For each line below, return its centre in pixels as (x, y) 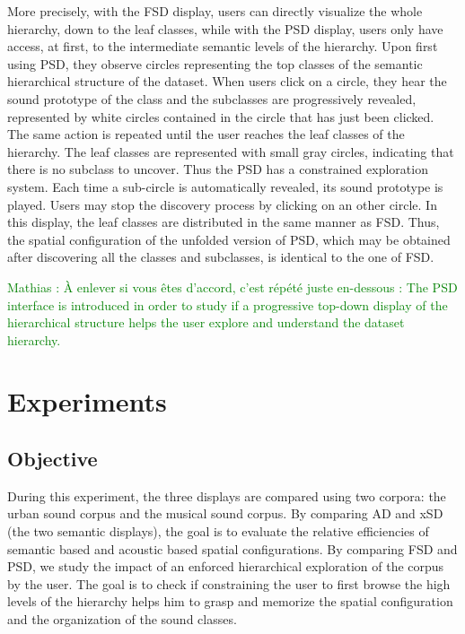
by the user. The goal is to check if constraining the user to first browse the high (229, 583)
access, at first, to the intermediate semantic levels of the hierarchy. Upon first (223, 46)
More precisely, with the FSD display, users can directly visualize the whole (215, 11)
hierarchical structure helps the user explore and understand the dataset (206, 322)
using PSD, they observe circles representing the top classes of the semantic (215, 63)
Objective (53, 459)
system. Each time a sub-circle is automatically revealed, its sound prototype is (225, 186)
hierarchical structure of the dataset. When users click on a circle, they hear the (227, 81)
